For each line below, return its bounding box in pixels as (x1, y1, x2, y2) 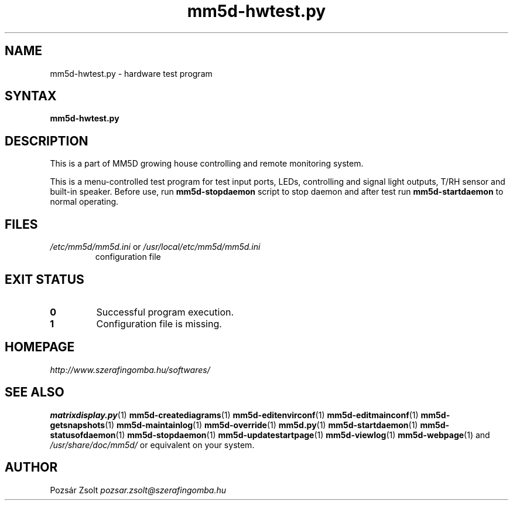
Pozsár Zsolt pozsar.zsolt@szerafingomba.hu (50, 484, 226, 495)
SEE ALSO (5, 385, 64, 400)
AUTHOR (5, 460, 58, 475)
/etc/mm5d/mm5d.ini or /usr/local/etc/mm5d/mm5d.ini (50, 242, 261, 252)
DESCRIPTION (5, 133, 88, 148)
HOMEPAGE (5, 340, 75, 355)
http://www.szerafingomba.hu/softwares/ (50, 364, 210, 375)
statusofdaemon (50, 429, 116, 440)
